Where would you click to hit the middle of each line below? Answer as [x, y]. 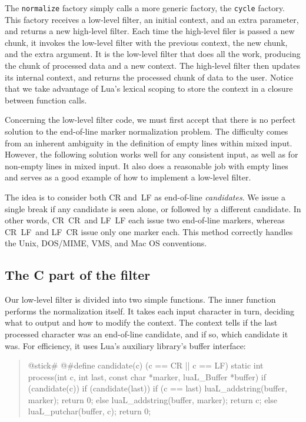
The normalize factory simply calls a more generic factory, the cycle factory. [145, 8]
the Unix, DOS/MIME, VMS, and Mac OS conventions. [106, 243]
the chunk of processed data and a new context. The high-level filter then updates [152, 66]
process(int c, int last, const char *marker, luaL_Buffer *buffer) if [147, 376]
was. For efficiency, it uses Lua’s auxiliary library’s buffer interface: [125, 345]
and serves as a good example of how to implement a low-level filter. [128, 177]
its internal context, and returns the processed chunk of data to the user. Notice [149, 77]
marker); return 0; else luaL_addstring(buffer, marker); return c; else [152, 399]
